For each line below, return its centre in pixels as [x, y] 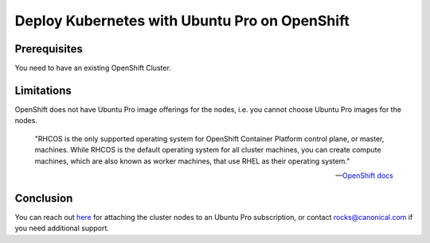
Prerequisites [49, 49]
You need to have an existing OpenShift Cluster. [93, 68]
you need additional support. [62, 228]
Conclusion [44, 198]
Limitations [43, 90]
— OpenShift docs [364, 175]
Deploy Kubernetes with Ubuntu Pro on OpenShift [182, 21]
